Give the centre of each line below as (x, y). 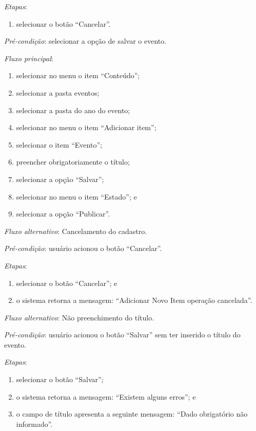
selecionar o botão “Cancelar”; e (67, 283)
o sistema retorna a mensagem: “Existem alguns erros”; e (106, 396)
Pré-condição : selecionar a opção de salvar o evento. (85, 41)
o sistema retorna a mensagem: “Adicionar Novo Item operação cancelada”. (134, 300)
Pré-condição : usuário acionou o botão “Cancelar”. (83, 248)
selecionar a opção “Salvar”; (60, 179)
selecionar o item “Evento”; (59, 144)
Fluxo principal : (29, 58)
